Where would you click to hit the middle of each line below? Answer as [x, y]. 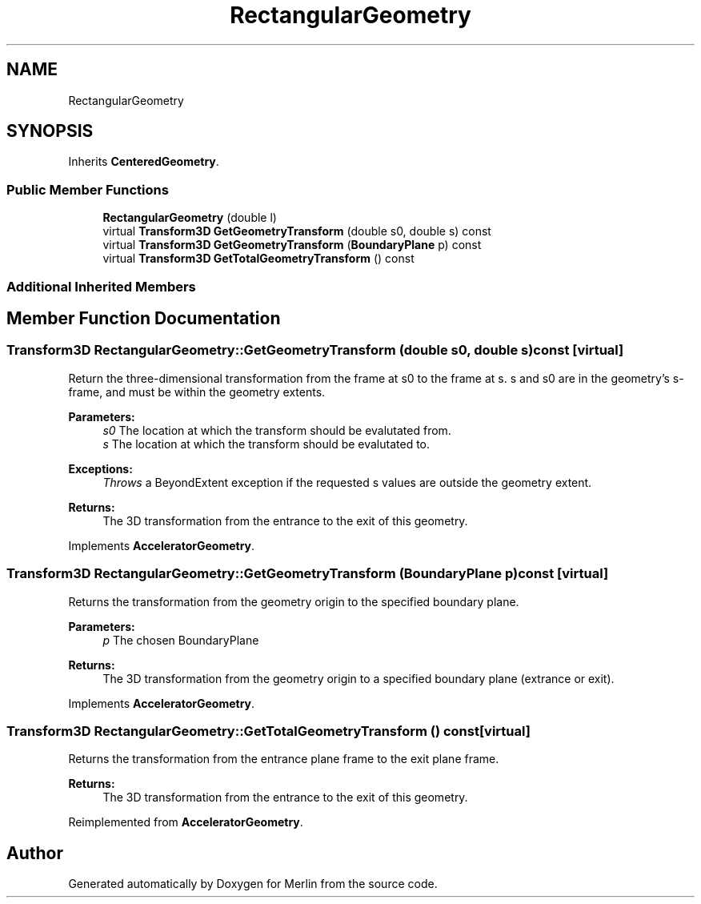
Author [35, 853]
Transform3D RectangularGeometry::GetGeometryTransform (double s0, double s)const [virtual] [315, 350]
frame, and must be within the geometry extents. [197, 392]
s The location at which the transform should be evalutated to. [266, 444]
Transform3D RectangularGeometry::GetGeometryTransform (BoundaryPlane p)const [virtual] [308, 574]
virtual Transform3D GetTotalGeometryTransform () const [258, 259]
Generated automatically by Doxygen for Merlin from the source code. [253, 884]
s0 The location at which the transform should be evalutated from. [277, 430]
